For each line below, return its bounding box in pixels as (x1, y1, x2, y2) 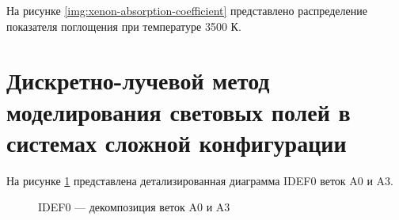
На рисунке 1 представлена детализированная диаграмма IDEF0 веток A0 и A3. (6, 172, 393, 188)
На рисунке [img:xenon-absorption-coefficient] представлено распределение (6, 2, 367, 18)
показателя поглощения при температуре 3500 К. (6, 17, 241, 34)
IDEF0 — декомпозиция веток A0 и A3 (38, 199, 230, 215)
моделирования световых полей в (6, 95, 351, 127)
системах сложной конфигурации (6, 126, 347, 158)
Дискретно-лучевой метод (6, 64, 270, 97)
